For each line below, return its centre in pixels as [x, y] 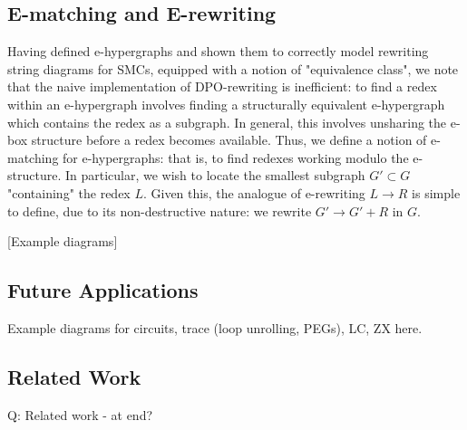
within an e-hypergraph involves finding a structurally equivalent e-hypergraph [226, 104]
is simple [436, 192]
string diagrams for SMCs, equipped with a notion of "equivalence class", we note [233, 68]
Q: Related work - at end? [80, 414]
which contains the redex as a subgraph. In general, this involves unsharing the [227, 122]
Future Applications [103, 290]
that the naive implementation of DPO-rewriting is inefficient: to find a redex [222, 86]
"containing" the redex [69, 192]
